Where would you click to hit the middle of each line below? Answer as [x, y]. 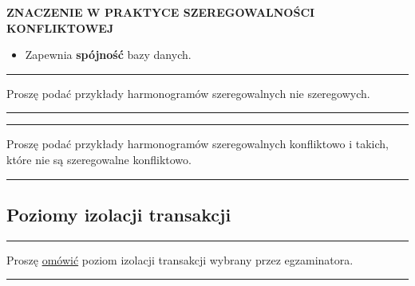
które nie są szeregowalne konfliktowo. [99, 159]
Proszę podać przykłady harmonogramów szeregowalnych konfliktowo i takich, [198, 144]
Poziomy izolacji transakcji [119, 214]
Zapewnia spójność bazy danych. [108, 55]
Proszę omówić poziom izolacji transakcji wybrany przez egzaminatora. [180, 259]
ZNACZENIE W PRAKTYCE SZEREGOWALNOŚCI [161, 12]
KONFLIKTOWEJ [60, 27]
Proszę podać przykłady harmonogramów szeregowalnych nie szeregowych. [188, 93]
